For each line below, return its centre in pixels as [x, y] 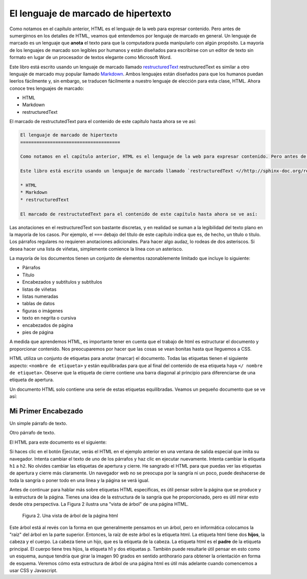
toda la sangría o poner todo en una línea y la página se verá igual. [80, 480]
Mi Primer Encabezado [46, 411]
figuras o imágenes [43, 311]
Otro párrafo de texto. [32, 433]
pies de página [38, 332]
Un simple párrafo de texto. [38, 423]
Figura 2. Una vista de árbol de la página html [70, 516]
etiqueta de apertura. [32, 380]
